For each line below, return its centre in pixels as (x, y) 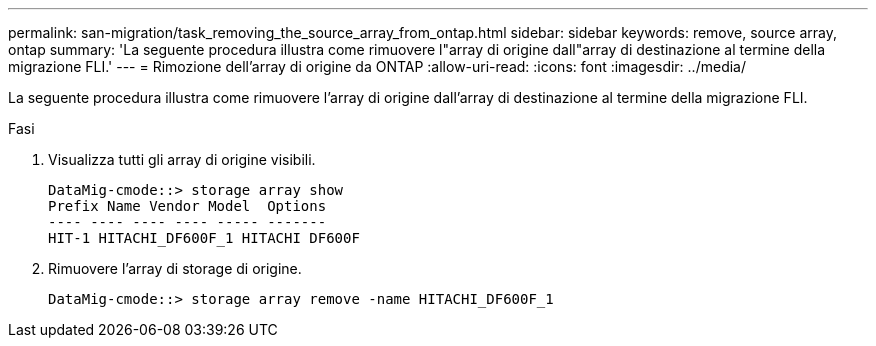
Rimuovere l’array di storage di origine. (175, 268)
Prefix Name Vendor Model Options (187, 206)
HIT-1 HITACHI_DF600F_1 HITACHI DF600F (204, 238)
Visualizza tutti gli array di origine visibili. (182, 159)
